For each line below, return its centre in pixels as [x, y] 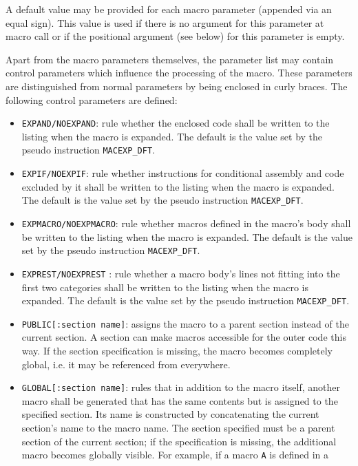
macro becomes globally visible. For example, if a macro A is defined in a [175, 455]
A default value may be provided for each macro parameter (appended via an [169, 9]
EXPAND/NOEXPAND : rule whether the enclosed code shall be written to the [176, 123]
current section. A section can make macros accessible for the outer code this [184, 337]
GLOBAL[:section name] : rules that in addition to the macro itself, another [181, 387]
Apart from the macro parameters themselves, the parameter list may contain [170, 59]
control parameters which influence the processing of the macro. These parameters [179, 73]
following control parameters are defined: [92, 99]
